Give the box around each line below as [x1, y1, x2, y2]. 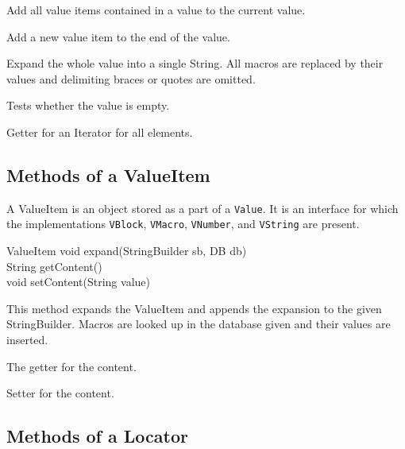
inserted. [6, 331, 48, 348]
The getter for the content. [6, 358, 137, 374]
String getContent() [6, 257, 102, 274]
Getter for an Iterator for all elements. [6, 123, 193, 140]
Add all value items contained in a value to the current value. [6, 2, 306, 17]
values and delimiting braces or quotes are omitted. [6, 70, 256, 87]
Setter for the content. [6, 385, 114, 401]
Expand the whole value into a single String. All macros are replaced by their [6, 55, 384, 72]
